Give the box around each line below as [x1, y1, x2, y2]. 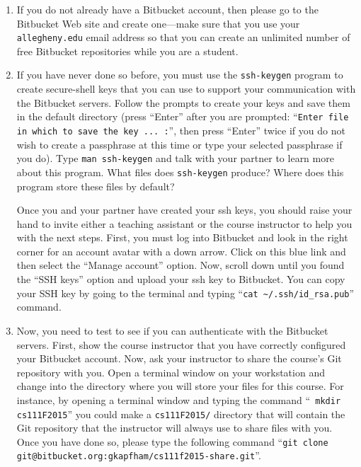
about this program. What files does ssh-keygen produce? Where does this [16, 164, 344, 179]
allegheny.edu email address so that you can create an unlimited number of [16, 30, 350, 45]
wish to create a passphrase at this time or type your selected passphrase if [16, 137, 343, 151]
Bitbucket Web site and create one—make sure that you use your [16, 16, 300, 30]
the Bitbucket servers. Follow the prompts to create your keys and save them [16, 95, 350, 110]
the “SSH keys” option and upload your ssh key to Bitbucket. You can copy [16, 272, 345, 287]
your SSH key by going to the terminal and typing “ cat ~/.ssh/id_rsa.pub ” [16, 285, 355, 300]
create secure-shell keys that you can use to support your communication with [16, 81, 356, 96]
